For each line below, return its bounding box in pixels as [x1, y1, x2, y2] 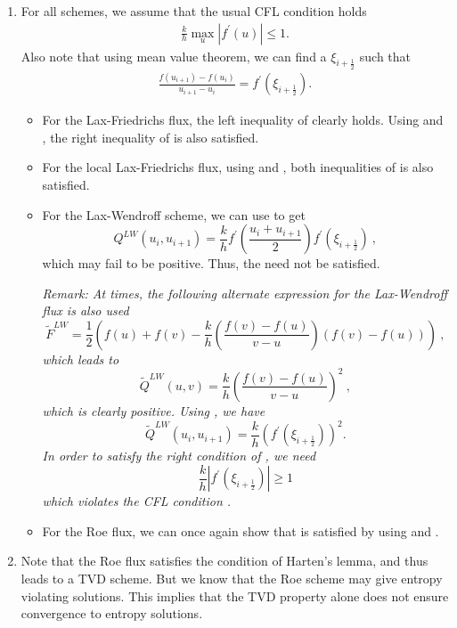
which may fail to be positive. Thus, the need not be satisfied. [42, 254, 380, 273]
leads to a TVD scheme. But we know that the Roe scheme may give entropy [20, 568, 443, 587]
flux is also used [42, 301, 129, 320]
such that [359, 46, 412, 65]
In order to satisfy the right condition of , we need [42, 446, 316, 465]
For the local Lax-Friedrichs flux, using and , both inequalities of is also [42, 158, 434, 176]
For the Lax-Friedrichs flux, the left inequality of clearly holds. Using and [42, 110, 444, 129]
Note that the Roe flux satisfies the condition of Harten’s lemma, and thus [20, 551, 428, 570]
